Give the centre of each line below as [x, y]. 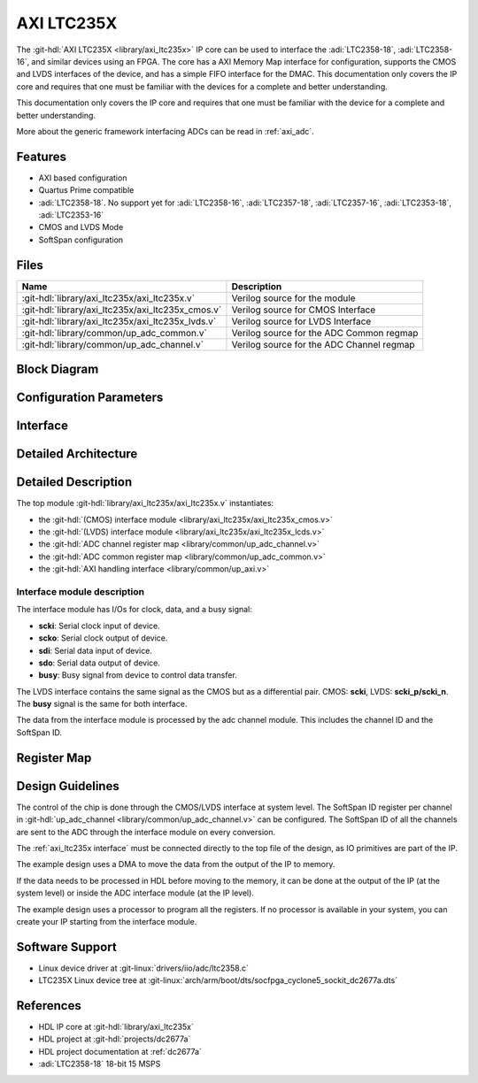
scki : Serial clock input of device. [99, 626]
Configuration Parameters [90, 398]
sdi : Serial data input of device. [95, 650]
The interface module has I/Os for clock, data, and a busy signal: [134, 610]
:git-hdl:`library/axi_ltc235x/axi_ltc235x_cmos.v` [122, 310]
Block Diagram [58, 369]
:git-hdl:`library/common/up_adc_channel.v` [112, 344]
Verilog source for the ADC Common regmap [325, 333]
